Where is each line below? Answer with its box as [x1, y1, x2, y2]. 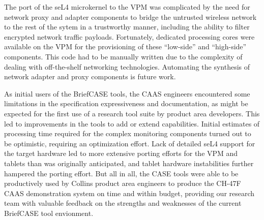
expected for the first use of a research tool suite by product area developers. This [4, 108, 260, 118]
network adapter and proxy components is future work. [4, 71, 176, 82]
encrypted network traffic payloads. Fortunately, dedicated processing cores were [4, 31, 255, 42]
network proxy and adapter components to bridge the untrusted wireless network [4, 11, 257, 22]
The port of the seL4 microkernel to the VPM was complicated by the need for [4, 2, 250, 12]
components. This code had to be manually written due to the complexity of [4, 51, 243, 61]
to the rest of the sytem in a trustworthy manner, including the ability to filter [4, 21, 250, 32]
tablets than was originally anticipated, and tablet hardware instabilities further [4, 158, 254, 168]
